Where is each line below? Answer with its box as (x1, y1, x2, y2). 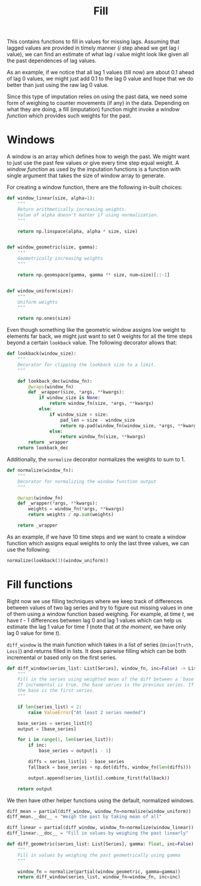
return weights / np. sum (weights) (28, 512, 114, 518)
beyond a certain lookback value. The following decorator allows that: (7, 339, 177, 346)
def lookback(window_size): (7, 350, 77, 357)
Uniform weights (17, 299, 58, 305)
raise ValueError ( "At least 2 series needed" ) (28, 709, 146, 715)
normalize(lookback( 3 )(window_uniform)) (7, 557, 109, 564)
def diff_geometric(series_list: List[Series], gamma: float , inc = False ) (7, 841, 194, 847)
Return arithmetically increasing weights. (17, 206, 128, 212)
